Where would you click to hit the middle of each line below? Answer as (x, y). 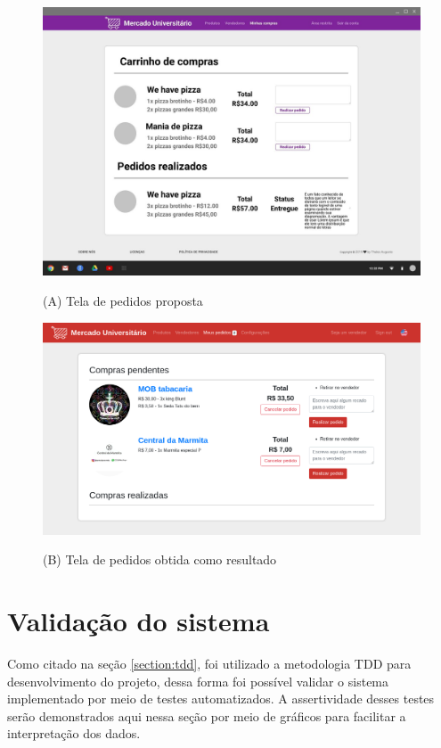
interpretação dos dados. (74, 733)
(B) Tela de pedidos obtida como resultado (160, 559)
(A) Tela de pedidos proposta (123, 301)
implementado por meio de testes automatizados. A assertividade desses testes (221, 699)
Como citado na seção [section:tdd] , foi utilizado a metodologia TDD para (209, 664)
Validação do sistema (139, 621)
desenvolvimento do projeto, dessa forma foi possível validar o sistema (198, 681)
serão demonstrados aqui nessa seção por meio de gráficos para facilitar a (207, 715)
